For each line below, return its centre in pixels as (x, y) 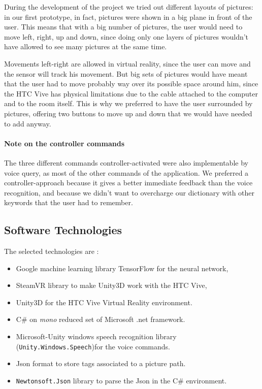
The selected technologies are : (52, 251)
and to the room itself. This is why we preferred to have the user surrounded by (128, 103)
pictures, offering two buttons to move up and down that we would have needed (128, 113)
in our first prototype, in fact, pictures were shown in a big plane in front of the (128, 17)
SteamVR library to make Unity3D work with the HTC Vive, (111, 285)
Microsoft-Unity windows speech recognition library (96, 336)
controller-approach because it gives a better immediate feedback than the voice (128, 183)
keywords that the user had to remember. (69, 202)
